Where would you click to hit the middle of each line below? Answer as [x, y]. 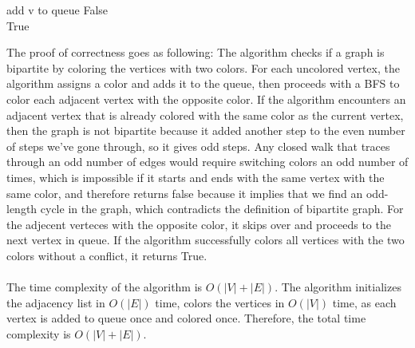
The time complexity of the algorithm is [105, 287]
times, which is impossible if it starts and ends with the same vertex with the [196, 177]
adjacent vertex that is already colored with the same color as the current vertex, [205, 115]
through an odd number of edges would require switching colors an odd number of [207, 162]
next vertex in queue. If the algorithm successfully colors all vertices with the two [206, 240]
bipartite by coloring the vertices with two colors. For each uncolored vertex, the [203, 67]
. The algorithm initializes [338, 287]
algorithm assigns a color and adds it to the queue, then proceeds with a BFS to [203, 83]
